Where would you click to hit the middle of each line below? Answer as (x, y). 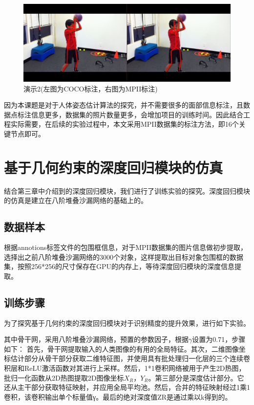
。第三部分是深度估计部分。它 (196, 377)
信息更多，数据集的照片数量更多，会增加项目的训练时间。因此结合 (137, 114)
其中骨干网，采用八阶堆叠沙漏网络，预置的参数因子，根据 (96, 339)
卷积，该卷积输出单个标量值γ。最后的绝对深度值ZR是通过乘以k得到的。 (118, 396)
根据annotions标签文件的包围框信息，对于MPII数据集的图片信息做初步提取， (126, 247)
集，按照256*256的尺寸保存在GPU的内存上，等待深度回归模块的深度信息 (119, 266)
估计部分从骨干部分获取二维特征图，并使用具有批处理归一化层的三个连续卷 (130, 358)
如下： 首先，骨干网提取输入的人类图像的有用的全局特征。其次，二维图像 (121, 349)
